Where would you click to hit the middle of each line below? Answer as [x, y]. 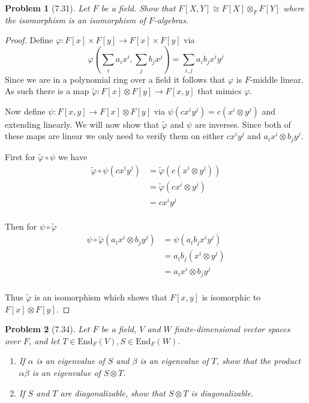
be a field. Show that [138, 8]
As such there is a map [47, 91]
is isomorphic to [231, 297]
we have [73, 156]
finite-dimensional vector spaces [232, 329]
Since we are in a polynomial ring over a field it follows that [115, 79]
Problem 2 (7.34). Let [47, 329]
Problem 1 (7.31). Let [47, 8]
